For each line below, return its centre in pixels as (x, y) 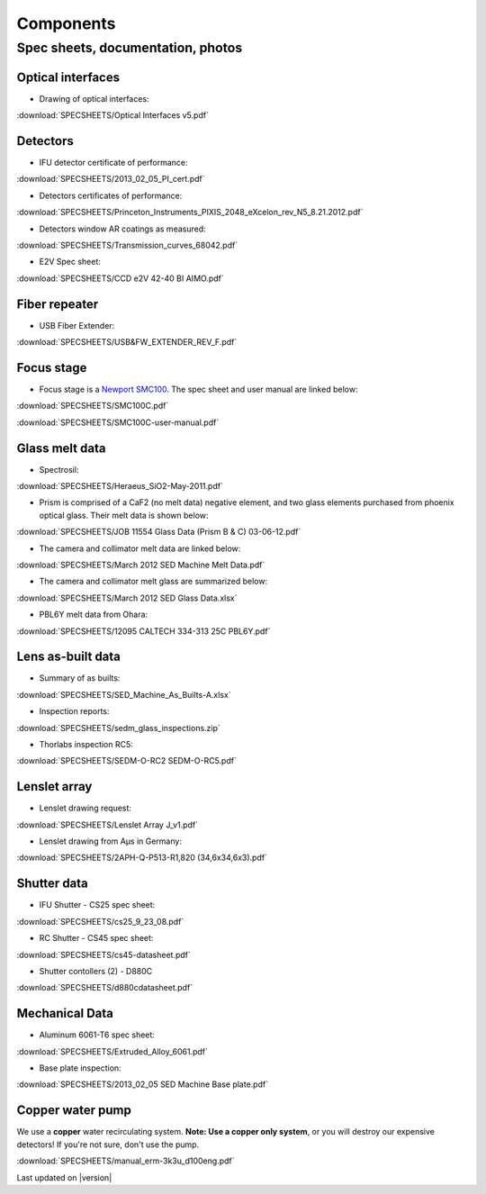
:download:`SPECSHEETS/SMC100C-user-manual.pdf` (118, 422)
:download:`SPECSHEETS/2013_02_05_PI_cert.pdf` (111, 179)
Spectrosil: (59, 469)
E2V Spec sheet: (70, 262)
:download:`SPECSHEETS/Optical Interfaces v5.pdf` (112, 115)
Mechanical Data (65, 1013)
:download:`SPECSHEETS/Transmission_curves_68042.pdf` (127, 245)
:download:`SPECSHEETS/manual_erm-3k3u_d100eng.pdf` (126, 1161)
